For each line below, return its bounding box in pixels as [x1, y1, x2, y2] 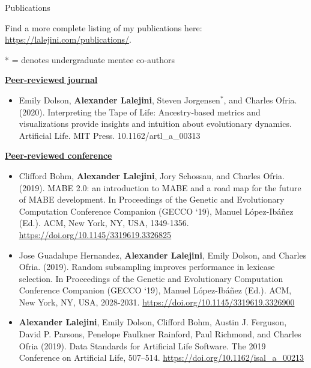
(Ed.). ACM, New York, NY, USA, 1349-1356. [19, 216, 189, 229]
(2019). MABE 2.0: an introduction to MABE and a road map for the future [19, 181, 301, 194]
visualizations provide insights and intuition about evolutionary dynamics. [19, 117, 292, 130]
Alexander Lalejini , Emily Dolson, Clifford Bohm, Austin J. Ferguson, [19, 316, 287, 328]
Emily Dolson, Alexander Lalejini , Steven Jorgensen [19, 93, 220, 106]
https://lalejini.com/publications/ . [5, 33, 131, 46]
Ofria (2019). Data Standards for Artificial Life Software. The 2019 [19, 339, 266, 352]
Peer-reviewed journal [5, 73, 98, 86]
